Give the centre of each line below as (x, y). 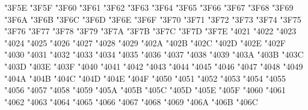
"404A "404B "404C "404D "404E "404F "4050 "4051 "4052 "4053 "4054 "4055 (145, 78)
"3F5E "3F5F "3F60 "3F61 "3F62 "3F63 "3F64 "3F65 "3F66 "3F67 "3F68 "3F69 (149, 7)
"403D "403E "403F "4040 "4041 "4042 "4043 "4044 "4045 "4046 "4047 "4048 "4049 (154, 66)
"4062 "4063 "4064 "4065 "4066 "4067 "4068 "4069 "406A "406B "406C (131, 101)
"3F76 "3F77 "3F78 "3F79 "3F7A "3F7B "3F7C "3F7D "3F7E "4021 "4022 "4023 (150, 31)
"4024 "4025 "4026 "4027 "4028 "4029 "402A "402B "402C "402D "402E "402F (145, 42)
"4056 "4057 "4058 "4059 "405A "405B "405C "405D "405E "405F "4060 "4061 (145, 90)
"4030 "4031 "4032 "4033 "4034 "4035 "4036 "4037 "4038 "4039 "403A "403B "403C (154, 54)
